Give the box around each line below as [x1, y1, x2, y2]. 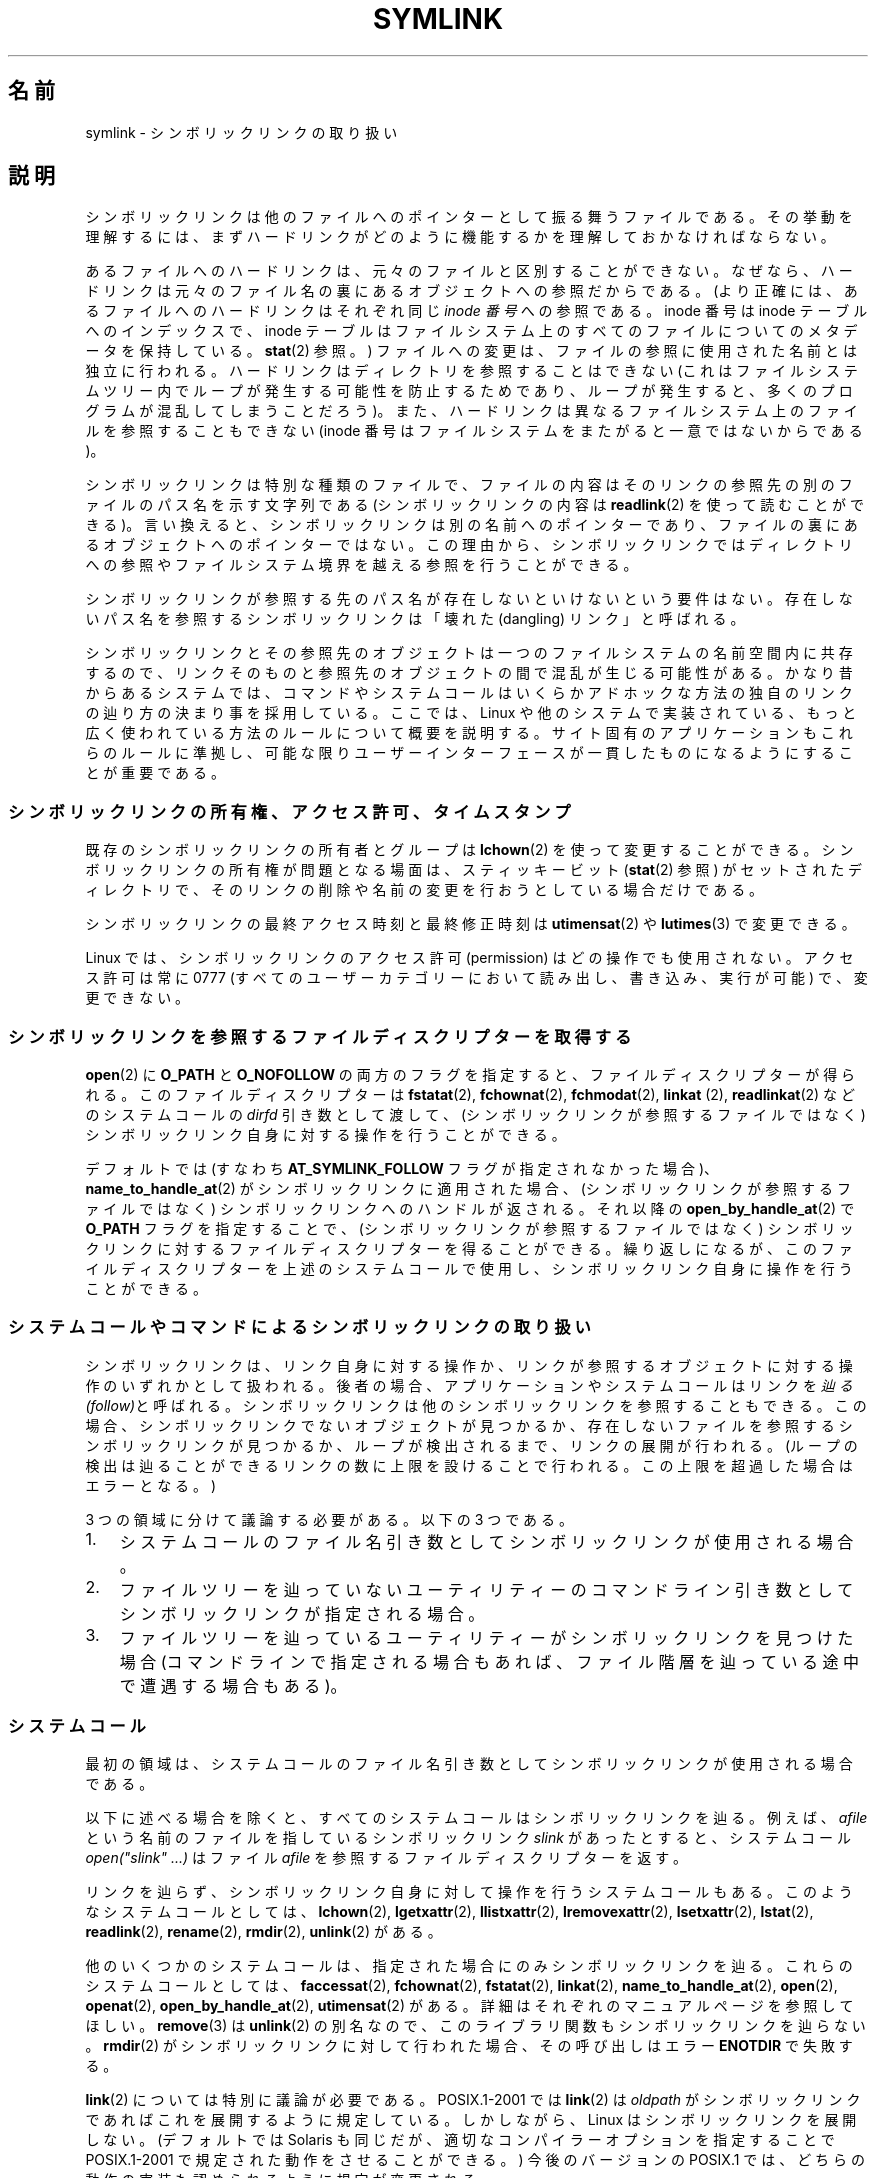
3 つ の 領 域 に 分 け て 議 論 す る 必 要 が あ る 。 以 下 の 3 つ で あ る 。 [85, 1510, 573, 1528]
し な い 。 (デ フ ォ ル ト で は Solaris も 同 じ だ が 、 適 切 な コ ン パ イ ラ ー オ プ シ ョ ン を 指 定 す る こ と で [85, 2131, 835, 2149]
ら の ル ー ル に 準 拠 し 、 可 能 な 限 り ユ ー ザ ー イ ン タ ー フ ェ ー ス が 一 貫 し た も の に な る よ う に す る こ [85, 744, 853, 762]
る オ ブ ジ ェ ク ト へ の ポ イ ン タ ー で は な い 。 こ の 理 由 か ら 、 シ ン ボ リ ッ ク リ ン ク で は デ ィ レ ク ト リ [85, 536, 853, 554]
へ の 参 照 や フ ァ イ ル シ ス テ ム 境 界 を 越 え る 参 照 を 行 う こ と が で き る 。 [85, 556, 638, 574]
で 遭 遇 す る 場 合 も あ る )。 [119, 1675, 347, 1696]
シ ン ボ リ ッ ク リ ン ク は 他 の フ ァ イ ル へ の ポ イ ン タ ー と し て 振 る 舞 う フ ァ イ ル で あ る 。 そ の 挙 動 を [85, 208, 853, 226]
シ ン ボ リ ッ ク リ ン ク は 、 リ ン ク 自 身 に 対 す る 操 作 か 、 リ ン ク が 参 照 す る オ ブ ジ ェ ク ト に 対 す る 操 [85, 1356, 853, 1374]
